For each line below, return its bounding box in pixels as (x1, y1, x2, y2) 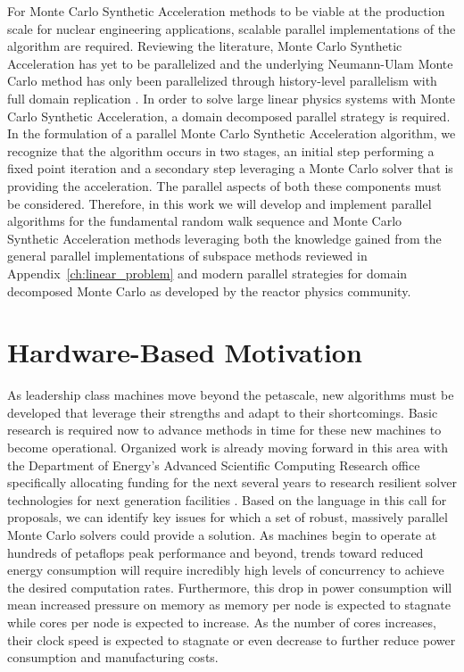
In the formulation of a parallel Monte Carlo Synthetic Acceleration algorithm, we (7, 124, 456, 143)
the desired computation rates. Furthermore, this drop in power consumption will (7, 577, 452, 596)
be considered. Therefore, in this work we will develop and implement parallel (7, 194, 432, 212)
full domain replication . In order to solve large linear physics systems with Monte (7, 88, 455, 107)
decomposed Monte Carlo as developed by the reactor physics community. (7, 281, 411, 300)
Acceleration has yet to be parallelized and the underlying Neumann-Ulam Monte (7, 54, 453, 72)
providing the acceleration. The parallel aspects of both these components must (7, 176, 442, 195)
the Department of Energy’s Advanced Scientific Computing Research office (7, 455, 420, 474)
